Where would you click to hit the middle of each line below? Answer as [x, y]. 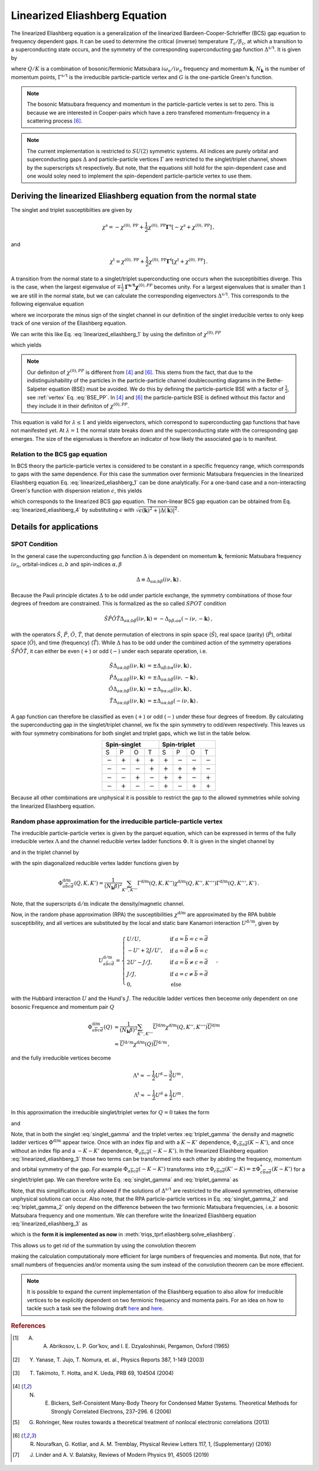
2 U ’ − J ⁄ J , [139, 962]
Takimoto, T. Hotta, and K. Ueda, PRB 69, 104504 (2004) [105, 1373]
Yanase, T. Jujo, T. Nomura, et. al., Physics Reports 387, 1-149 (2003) [120, 1359]
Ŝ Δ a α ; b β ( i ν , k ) [128, 666]
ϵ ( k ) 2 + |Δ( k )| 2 [158, 510]
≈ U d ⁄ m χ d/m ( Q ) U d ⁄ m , [142, 1043]
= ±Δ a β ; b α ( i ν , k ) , [170, 666]
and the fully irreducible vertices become [61, 1058]
